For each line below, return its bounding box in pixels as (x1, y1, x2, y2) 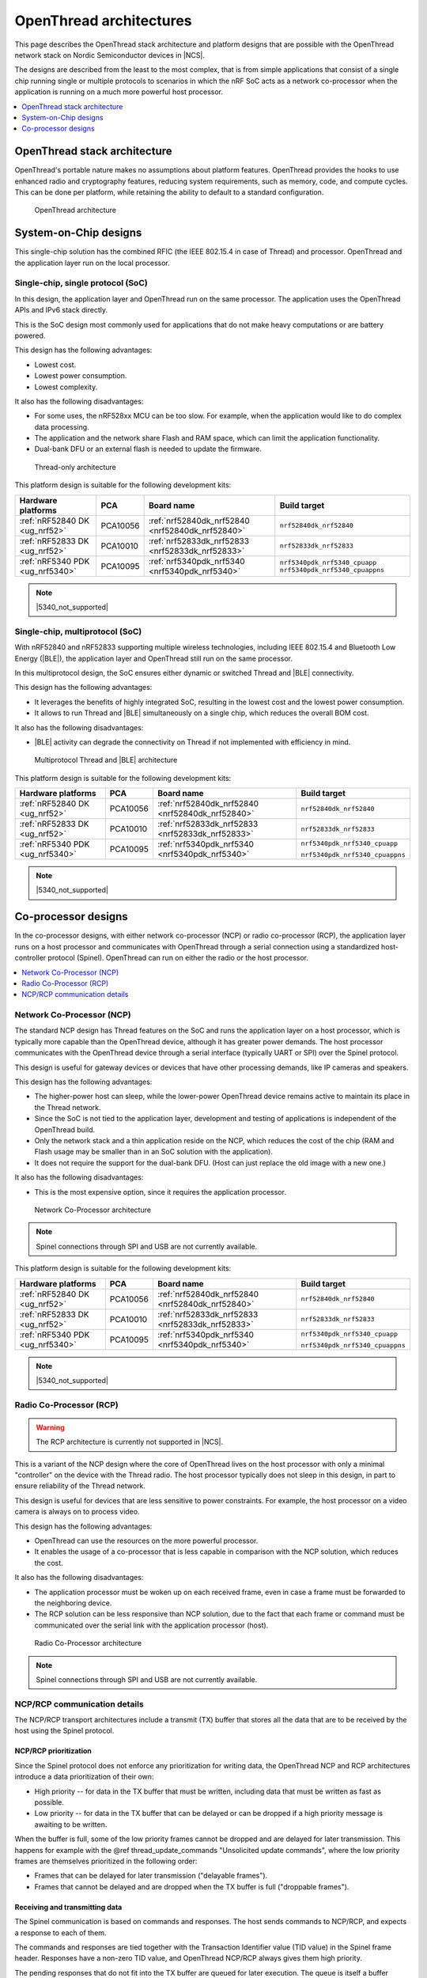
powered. (14, 331, 46, 340)
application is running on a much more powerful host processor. (14, 87, 224, 97)
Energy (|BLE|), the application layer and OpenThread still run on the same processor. (14, 654, 293, 663)
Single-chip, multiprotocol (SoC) (14, 626, 142, 637)
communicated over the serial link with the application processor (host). (34, 1620, 269, 1630)
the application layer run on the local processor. (14, 258, 170, 267)
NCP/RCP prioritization (14, 1746, 93, 1756)
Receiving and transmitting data (14, 1902, 123, 1912)
